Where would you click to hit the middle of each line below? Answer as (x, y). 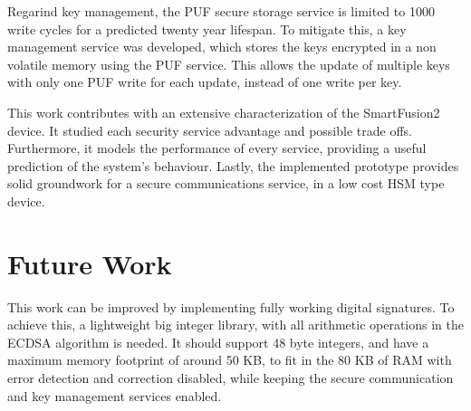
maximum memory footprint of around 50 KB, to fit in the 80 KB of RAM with (230, 360)
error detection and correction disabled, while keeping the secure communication (231, 378)
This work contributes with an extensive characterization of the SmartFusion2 (224, 112)
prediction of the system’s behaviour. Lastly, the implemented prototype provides (233, 165)
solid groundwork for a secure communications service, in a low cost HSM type (226, 183)
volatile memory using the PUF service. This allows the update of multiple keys (229, 64)
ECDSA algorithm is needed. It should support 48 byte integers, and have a (218, 342)
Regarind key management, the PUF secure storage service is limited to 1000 (221, 11)
